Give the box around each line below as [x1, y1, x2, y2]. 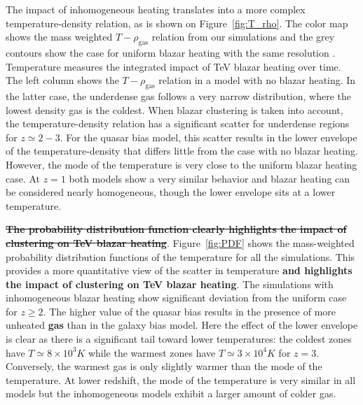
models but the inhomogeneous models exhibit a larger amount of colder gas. [6, 386, 336, 401]
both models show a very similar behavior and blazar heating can [69, 171, 350, 185]
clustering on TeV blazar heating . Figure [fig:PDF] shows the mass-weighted [6, 235, 355, 250]
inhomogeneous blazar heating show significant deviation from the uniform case [6, 290, 347, 305]
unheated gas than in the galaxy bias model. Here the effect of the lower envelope [6, 318, 358, 332]
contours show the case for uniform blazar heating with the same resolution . [6, 45, 336, 59]
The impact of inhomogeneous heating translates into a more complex [6, 2, 306, 16]
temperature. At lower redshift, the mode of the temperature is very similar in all [6, 372, 356, 387]
